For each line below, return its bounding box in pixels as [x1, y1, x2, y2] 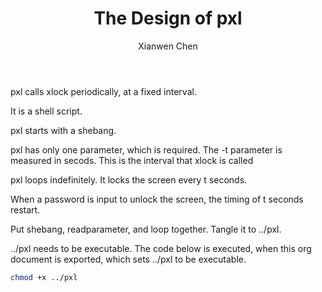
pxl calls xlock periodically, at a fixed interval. [10, 85, 197, 97]
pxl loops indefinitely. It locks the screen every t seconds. [10, 173, 248, 186]
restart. [10, 203, 41, 216]
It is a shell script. [10, 105, 83, 117]
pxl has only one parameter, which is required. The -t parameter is [10, 143, 283, 156]
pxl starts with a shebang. [10, 124, 117, 136]
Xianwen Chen [138, 40, 198, 52]
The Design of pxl [93, 7, 243, 30]
